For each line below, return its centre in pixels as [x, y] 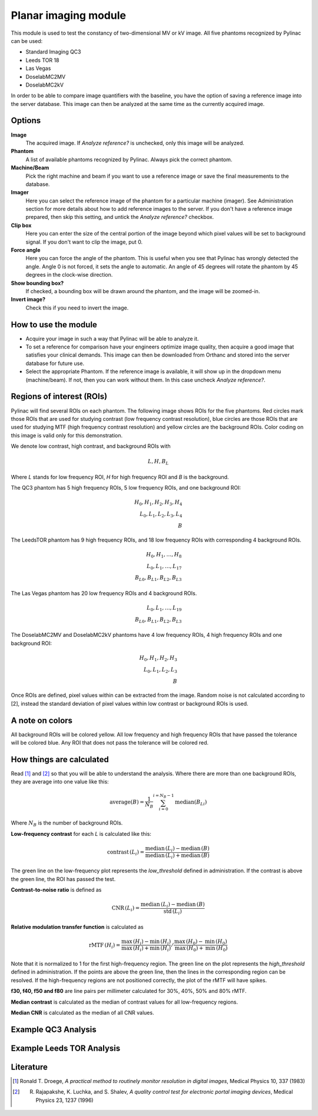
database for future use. [55, 363]
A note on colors [42, 720]
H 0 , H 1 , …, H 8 [164, 555]
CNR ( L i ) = [126, 909]
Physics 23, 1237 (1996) [64, 1100]
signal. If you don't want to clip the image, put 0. [84, 242]
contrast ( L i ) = [126, 853]
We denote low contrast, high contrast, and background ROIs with [91, 446]
